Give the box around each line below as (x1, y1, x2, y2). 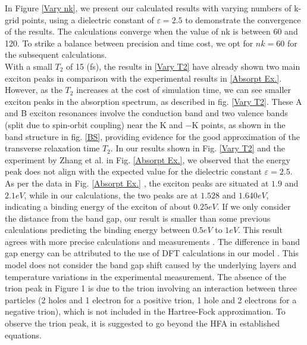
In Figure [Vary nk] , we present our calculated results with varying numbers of (5, 2, 292, 14)
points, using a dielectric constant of (21, 13, 154, 26)
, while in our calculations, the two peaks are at (24, 188, 198, 201)
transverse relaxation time (5, 142, 100, 154)
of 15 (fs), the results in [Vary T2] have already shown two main (66, 60, 300, 72)
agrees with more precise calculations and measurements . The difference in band (5, 235, 300, 247)
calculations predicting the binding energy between (5, 223, 190, 236)
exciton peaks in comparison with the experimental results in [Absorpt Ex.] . (5, 72, 282, 84)
